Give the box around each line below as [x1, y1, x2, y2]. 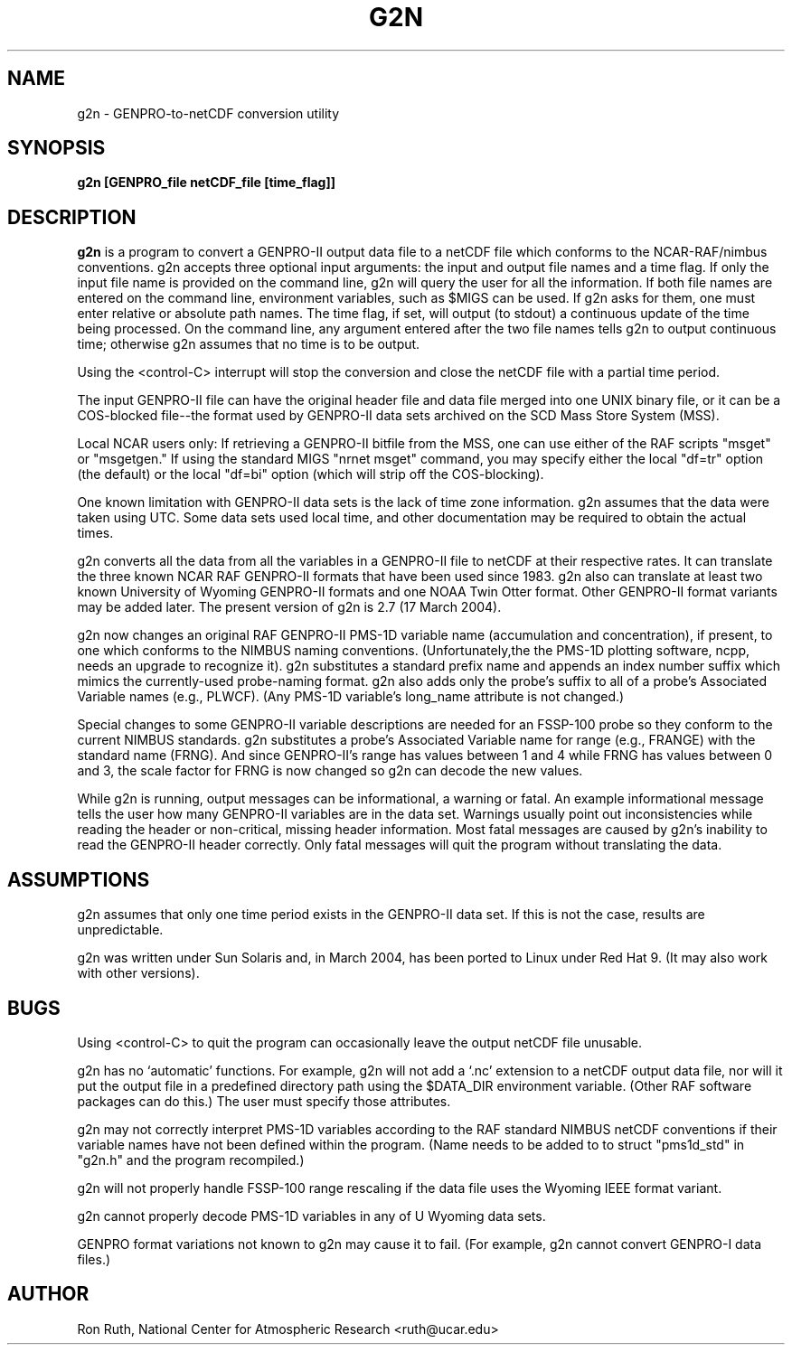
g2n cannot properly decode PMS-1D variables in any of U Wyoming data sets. [77, 1207, 546, 1224]
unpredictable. [77, 922, 164, 938]
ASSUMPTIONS [7, 868, 150, 891]
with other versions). [77, 965, 200, 981]
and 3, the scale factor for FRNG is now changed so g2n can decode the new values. [77, 763, 583, 779]
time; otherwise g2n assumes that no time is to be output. [77, 336, 420, 352]
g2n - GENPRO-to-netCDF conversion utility [77, 105, 340, 121]
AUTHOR [7, 1282, 90, 1306]
